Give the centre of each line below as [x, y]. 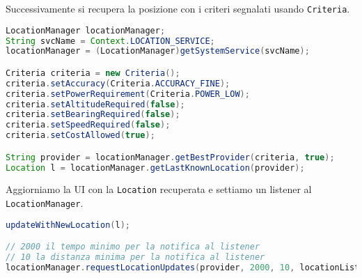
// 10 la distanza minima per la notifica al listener [135, 257]
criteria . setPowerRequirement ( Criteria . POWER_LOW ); [128, 94]
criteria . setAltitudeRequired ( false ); [95, 104]
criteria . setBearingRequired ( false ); [93, 115]
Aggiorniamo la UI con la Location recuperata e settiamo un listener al [159, 189]
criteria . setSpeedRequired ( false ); [88, 125]
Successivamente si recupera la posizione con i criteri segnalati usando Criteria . [178, 8]
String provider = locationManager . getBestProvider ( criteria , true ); [170, 157]
